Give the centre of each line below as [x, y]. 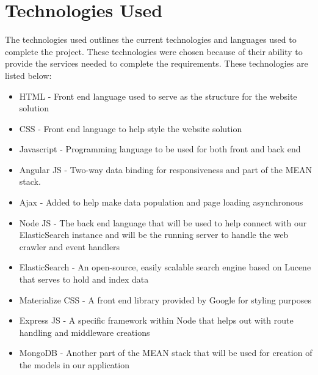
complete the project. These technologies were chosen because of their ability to [154, 51]
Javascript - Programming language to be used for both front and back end [160, 149]
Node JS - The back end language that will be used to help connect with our [163, 222]
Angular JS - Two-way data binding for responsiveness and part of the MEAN [166, 169]
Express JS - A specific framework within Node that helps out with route [156, 320]
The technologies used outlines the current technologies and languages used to [151, 39]
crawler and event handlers [70, 246]
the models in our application [74, 365]
